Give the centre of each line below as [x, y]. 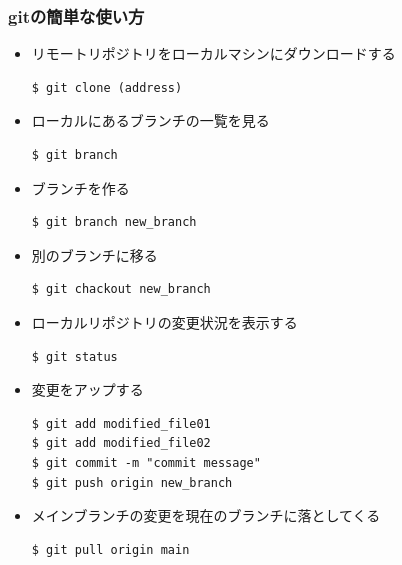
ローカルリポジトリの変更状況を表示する [164, 321]
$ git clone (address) [107, 87]
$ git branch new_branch [114, 222]
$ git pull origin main [110, 549]
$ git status [74, 356]
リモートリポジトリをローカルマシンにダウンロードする [213, 53]
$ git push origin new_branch [132, 482]
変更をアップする [87, 389]
